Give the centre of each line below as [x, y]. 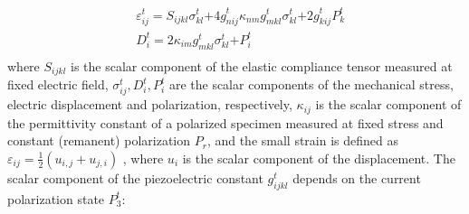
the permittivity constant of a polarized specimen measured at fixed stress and [225, 122]
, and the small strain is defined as [302, 140]
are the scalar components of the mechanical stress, [311, 84]
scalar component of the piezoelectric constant [135, 177]
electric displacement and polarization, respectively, [150, 104]
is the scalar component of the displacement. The [319, 158]
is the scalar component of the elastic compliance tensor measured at [261, 65]
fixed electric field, [58, 84]
